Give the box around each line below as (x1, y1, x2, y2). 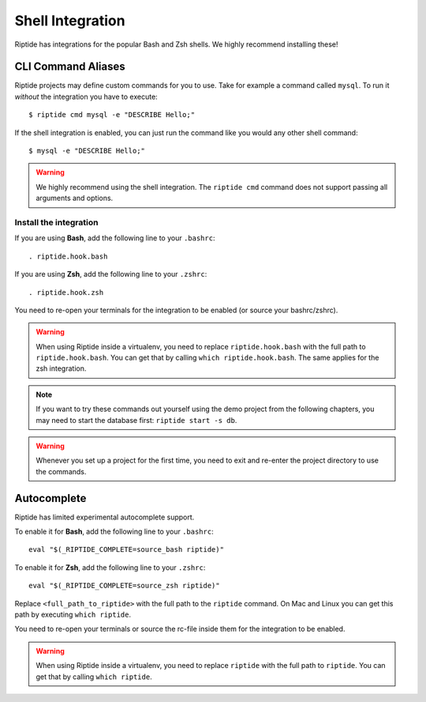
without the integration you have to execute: (14, 92, 158, 101)
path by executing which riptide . (14, 610, 132, 620)
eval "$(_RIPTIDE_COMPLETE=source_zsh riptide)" (28, 581, 220, 591)
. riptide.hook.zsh (28, 288, 104, 296)
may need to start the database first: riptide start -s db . (35, 415, 237, 425)
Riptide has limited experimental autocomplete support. (14, 512, 195, 522)
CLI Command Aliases (14, 60, 125, 74)
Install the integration (14, 217, 99, 228)
